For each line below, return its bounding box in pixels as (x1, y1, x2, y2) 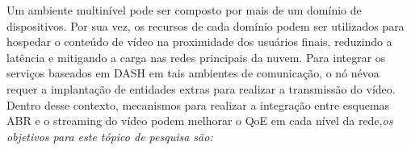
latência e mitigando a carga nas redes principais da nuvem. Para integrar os (6, 48, 386, 65)
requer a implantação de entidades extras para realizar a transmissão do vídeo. (6, 80, 396, 97)
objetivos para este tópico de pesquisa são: (6, 127, 213, 144)
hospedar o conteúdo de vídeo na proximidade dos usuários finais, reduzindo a (6, 33, 392, 50)
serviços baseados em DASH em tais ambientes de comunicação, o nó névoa (6, 65, 380, 81)
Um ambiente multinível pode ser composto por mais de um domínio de (6, 2, 362, 18)
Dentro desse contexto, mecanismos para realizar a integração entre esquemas (6, 96, 390, 113)
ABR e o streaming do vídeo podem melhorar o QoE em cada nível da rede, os (6, 112, 393, 129)
